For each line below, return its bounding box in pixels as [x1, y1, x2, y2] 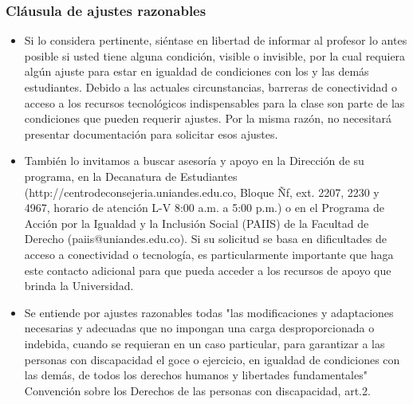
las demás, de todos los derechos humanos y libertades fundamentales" [24, 367, 368, 383]
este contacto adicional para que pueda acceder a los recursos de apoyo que [24, 261, 391, 278]
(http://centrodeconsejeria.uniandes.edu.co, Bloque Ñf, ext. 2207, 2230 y [24, 183, 380, 200]
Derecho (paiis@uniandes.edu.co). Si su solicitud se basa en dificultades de [24, 230, 387, 247]
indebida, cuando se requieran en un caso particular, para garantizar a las [24, 335, 385, 351]
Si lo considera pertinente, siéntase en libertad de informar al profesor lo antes [24, 32, 407, 49]
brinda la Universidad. [24, 277, 134, 294]
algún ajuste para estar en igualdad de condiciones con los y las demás [24, 63, 369, 80]
